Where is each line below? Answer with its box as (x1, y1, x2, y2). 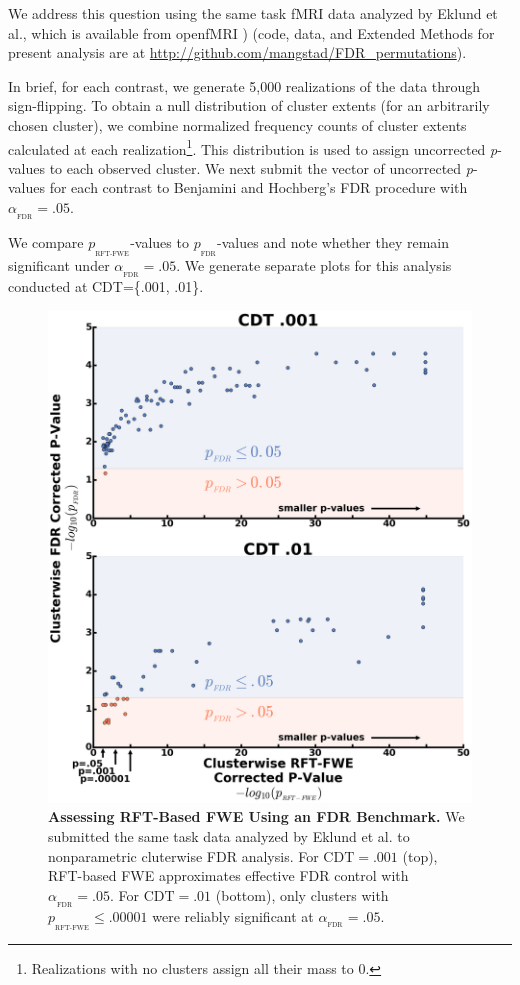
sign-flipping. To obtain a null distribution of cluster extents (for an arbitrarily (8, 95, 490, 116)
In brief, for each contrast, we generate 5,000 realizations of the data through (8, 75, 481, 96)
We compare (8, 231, 84, 252)
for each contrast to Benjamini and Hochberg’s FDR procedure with (49, 177, 468, 198)
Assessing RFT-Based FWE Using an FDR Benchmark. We (48, 806, 465, 827)
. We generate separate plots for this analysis (176, 255, 452, 276)
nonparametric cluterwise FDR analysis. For (48, 845, 319, 866)
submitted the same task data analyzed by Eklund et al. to (48, 825, 410, 846)
